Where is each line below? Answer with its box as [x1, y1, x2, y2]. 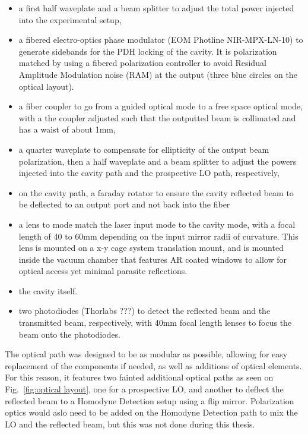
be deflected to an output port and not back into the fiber [18, 198, 230, 210]
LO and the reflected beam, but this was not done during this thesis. [5, 417, 255, 430]
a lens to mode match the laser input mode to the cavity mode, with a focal [18, 218, 296, 230]
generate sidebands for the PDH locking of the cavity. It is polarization [18, 45, 277, 57]
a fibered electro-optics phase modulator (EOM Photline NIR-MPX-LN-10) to [18, 33, 303, 46]
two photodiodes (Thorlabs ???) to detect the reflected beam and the [18, 304, 271, 317]
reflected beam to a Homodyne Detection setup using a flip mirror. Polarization [5, 394, 294, 407]
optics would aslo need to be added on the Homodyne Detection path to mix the [5, 406, 298, 419]
